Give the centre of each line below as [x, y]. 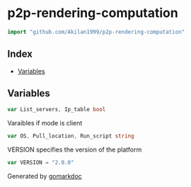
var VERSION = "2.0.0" [41, 163]
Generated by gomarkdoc [45, 176]
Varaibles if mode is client [45, 123]
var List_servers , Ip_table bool [57, 110]
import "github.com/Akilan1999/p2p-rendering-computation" [96, 32]
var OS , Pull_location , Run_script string [71, 136]
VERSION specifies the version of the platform [75, 149]
